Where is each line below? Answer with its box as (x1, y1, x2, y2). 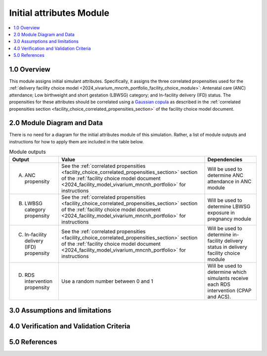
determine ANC (207, 172, 244, 178)
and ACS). (207, 293, 231, 300)
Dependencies (207, 156, 242, 163)
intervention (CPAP (207, 287, 252, 294)
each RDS (207, 281, 231, 288)
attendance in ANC (207, 178, 252, 185)
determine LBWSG (207, 203, 251, 210)
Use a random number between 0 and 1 (61, 277, 153, 284)
